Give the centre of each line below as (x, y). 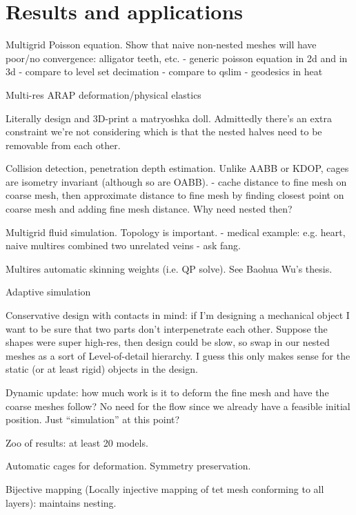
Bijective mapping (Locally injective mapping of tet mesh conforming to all (165, 488)
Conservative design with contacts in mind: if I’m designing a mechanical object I (178, 315)
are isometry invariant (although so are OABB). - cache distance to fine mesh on (176, 181)
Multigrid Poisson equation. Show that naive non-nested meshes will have (161, 45)
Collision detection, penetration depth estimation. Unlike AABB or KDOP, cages (177, 168)
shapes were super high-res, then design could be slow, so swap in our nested (168, 342)
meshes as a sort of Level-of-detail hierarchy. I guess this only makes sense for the (178, 355)
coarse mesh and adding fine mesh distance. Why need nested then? (149, 209)
